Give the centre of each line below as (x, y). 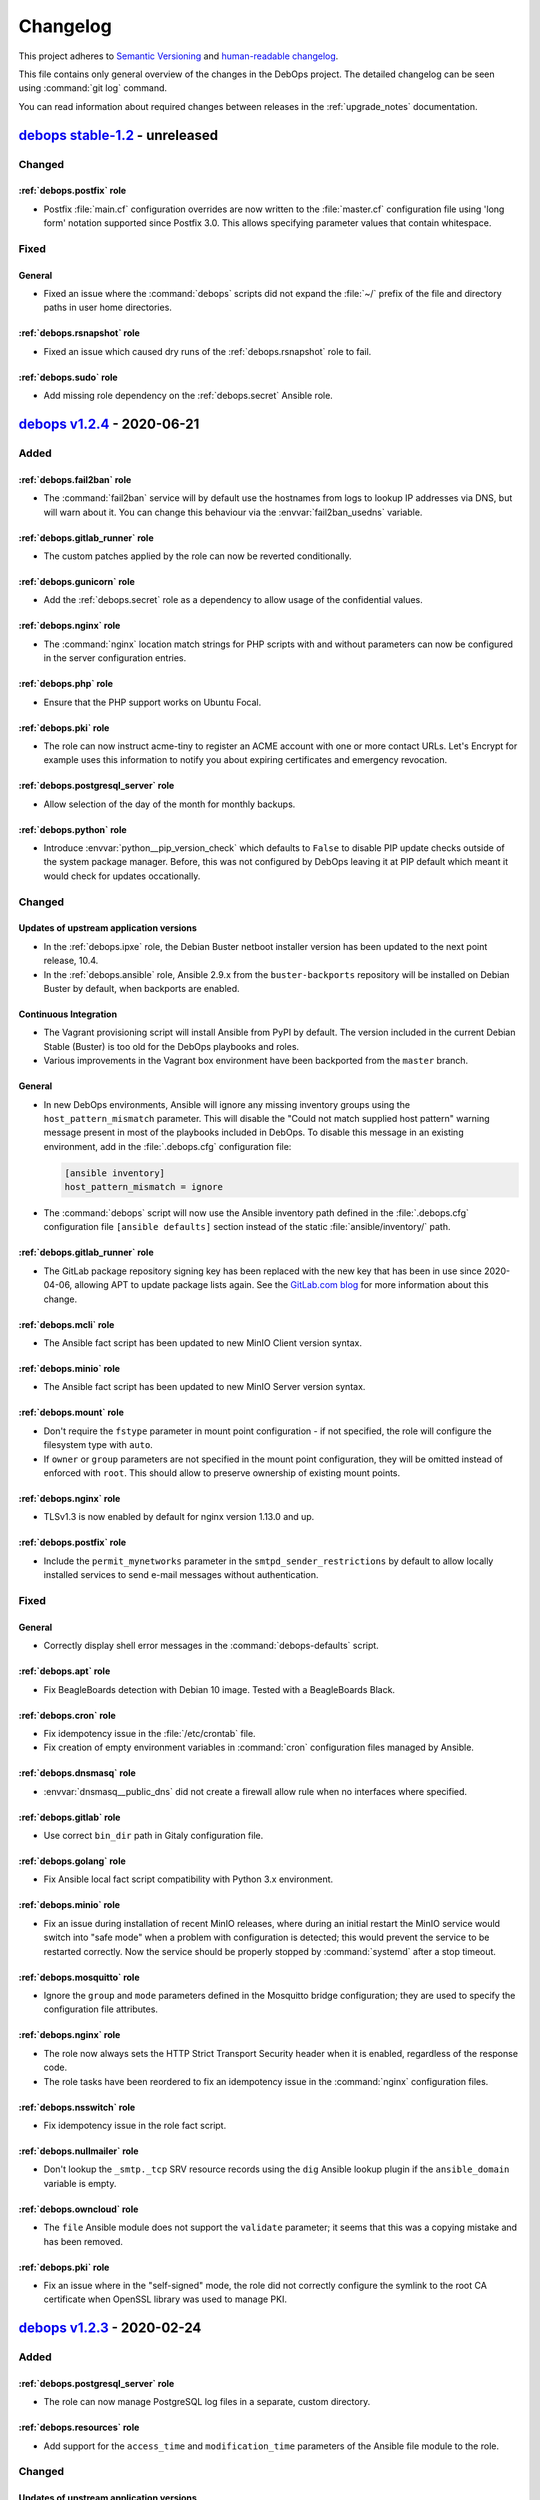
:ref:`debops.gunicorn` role (76, 581)
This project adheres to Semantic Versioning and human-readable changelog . (178, 56)
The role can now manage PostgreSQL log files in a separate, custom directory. (207, 2402)
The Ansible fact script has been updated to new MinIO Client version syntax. (202, 1343)
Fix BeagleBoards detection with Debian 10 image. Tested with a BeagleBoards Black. (219, 1689)
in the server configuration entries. (115, 658)
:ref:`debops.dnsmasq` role (77, 1773)
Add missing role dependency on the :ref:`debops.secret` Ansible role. (188, 396)
